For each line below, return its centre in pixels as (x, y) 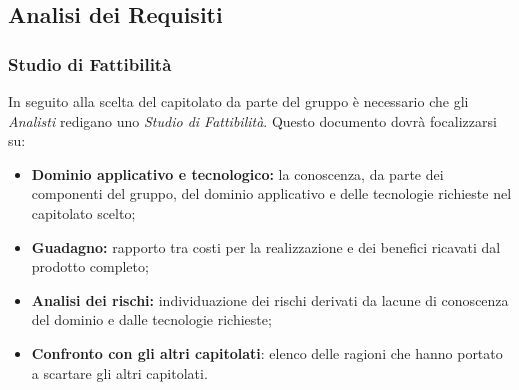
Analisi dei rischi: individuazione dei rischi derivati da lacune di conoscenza (270, 299)
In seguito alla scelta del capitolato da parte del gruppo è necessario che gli (238, 101)
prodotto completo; (90, 266)
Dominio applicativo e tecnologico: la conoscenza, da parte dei (237, 173)
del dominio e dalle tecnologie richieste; (151, 319)
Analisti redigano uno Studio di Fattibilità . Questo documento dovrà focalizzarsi (252, 120)
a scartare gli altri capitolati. (119, 372)
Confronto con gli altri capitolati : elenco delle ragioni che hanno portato (267, 352)
